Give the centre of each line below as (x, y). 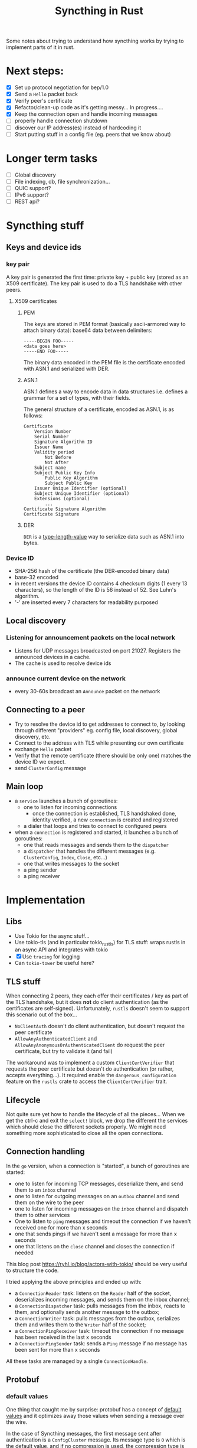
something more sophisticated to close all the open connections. (85, 1133)
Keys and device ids (44, 247)
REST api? (27, 201)
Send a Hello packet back (46, 94)
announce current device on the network (66, 679)
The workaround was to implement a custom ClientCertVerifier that (90, 1063)
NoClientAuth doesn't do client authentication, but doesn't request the (99, 1026)
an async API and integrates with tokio (61, 950)
